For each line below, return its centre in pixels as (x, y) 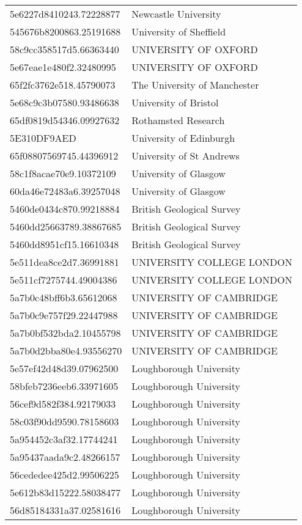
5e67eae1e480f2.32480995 (63, 67)
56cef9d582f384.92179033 (63, 404)
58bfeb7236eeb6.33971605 (64, 386)
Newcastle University (176, 14)
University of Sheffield (179, 31)
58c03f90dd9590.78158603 (64, 421)
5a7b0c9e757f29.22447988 (64, 315)
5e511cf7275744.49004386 (64, 280)
